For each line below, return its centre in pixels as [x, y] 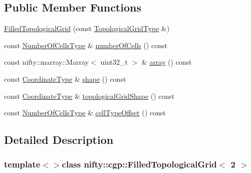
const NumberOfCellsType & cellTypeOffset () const [85, 113]
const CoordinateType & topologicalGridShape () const [89, 96]
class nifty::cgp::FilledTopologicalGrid [139, 164]
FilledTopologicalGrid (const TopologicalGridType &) [87, 28]
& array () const [167, 62]
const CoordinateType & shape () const [65, 78]
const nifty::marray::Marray [47, 62]
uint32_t [114, 62]
